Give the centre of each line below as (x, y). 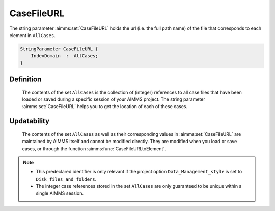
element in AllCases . (33, 35)
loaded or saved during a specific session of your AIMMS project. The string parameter (114, 99)
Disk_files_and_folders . (66, 179)
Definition (25, 79)
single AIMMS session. (60, 193)
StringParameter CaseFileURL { (59, 49)
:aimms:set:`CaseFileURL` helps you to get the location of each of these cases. (105, 107)
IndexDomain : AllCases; (65, 56)
